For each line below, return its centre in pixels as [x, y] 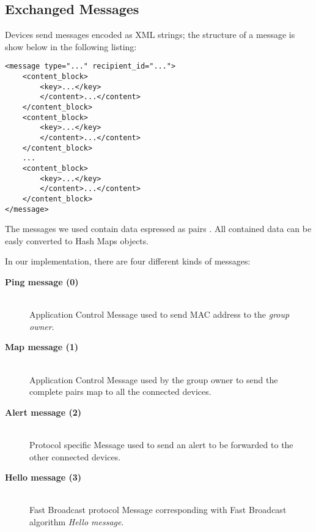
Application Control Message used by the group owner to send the [154, 379]
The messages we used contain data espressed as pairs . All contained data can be [158, 229]
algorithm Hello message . [77, 521]
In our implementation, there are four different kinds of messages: [128, 261]
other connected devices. [75, 456]
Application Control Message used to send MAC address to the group [160, 314]
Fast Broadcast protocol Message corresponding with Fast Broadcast [158, 510]
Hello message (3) [43, 477]
